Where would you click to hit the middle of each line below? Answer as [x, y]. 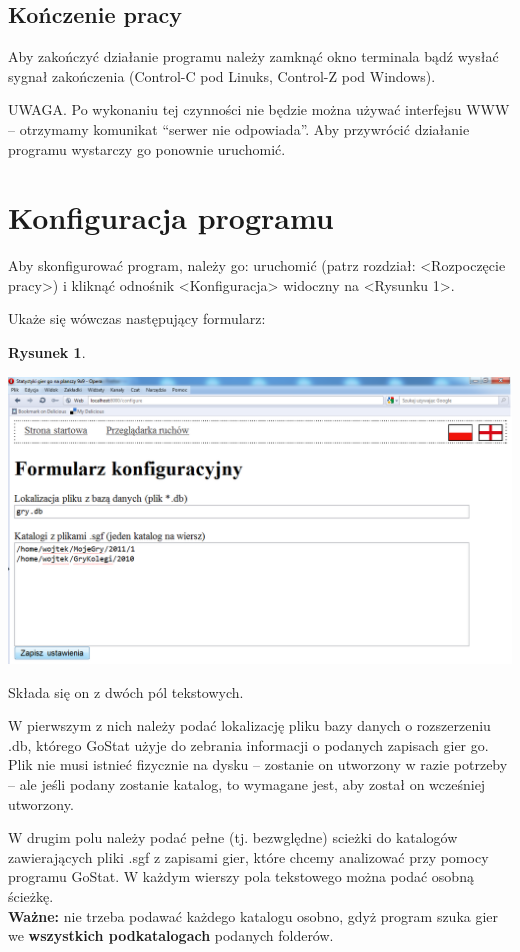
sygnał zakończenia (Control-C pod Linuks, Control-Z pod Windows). [222, 75]
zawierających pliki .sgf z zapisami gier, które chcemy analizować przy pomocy [248, 856]
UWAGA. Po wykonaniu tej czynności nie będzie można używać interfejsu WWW [259, 109]
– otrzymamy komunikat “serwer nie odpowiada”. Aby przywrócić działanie [239, 128]
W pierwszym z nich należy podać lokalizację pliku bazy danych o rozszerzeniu [249, 725]
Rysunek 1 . [47, 352]
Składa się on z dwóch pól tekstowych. [126, 691]
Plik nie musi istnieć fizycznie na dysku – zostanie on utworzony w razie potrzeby [258, 764]
